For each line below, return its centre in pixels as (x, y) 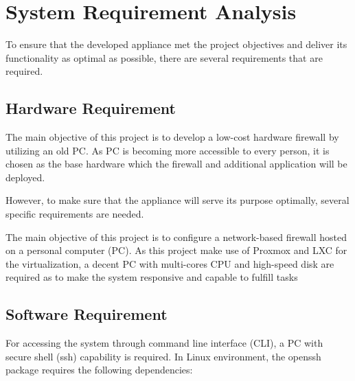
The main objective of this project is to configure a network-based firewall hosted (176, 236)
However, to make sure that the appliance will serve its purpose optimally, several (177, 200)
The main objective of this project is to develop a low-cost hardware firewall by (172, 137)
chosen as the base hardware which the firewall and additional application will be (176, 164)
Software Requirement (87, 314)
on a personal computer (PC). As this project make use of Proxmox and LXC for (176, 250)
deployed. (25, 177)
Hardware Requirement (91, 108)
